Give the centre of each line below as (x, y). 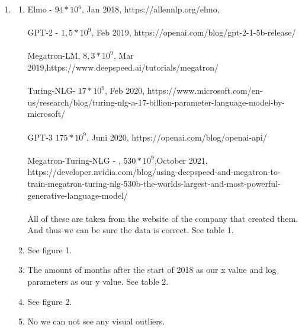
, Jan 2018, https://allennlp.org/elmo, (151, 9)
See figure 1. (50, 249)
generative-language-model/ (78, 195)
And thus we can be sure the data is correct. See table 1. (131, 230)
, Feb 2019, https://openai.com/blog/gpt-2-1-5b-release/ (194, 32)
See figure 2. (50, 301)
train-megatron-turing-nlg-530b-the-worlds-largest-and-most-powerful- (154, 183)
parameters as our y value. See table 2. (98, 281)
